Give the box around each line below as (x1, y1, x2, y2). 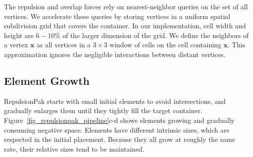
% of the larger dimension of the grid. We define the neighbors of (54, 30, 249, 40)
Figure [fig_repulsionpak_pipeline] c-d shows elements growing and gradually (4, 115, 235, 125)
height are (4, 30, 34, 40)
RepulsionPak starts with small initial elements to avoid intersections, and (4, 96, 226, 106)
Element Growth (4, 73, 90, 88)
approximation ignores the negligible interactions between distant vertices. (4, 49, 226, 59)
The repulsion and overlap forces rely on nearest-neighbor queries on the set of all (4, 1, 248, 11)
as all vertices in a (37, 39, 91, 50)
